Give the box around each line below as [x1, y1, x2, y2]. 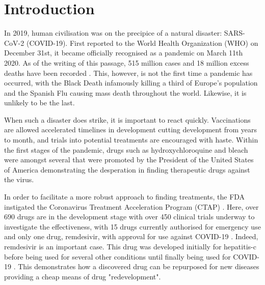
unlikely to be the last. [4, 97, 75, 108]
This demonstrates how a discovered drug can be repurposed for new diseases [18, 261, 259, 272]
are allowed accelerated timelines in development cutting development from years [4, 124, 257, 135]
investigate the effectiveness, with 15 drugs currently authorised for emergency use [4, 221, 261, 232]
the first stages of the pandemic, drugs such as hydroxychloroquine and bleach [4, 144, 248, 155]
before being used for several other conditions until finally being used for [4, 251, 231, 262]
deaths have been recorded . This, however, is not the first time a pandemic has [4, 67, 253, 78]
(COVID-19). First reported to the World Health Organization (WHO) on [26, 37, 258, 48]
